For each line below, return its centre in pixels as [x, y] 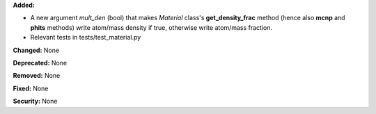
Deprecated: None [40, 63]
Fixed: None [31, 88]
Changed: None [36, 50]
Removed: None [37, 76]
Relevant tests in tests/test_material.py [86, 38]
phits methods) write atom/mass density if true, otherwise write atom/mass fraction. [151, 27]
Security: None [35, 101]
